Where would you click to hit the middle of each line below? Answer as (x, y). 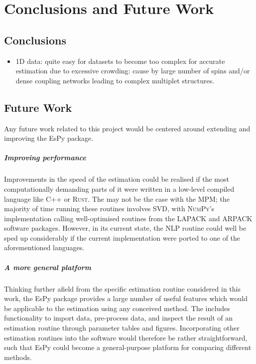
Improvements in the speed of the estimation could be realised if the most (117, 179)
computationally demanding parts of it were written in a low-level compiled (119, 188)
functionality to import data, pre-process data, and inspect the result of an (119, 318)
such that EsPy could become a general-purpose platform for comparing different (128, 347)
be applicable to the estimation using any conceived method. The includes (117, 308)
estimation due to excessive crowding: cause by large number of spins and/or (133, 71)
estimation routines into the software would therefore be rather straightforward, (126, 337)
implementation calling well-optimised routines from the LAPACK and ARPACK (128, 218)
